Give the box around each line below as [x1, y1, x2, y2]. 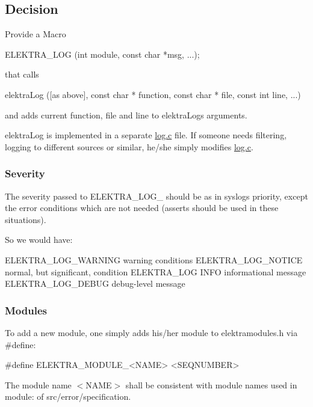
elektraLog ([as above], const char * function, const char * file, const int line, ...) [5, 88, 301, 100]
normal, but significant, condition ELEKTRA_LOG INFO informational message [5, 265, 306, 278]
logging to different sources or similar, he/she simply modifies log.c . [5, 140, 253, 153]
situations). [5, 213, 46, 225]
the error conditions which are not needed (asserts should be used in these [5, 201, 279, 214]
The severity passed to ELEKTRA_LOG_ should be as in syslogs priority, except [5, 189, 308, 202]
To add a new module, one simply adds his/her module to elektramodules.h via [5, 326, 298, 338]
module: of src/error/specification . [5, 390, 131, 403]
